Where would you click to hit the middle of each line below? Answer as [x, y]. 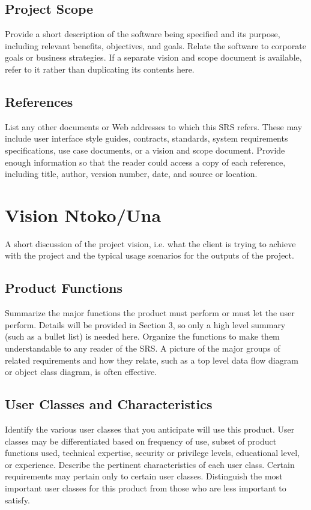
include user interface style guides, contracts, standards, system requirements [146, 138]
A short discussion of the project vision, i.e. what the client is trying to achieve [150, 243]
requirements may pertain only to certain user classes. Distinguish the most [144, 476]
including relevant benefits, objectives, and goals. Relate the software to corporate [155, 45]
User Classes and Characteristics [109, 404]
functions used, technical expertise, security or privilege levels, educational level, [152, 453]
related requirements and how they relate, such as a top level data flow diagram [152, 360]
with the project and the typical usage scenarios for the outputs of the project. [149, 255]
